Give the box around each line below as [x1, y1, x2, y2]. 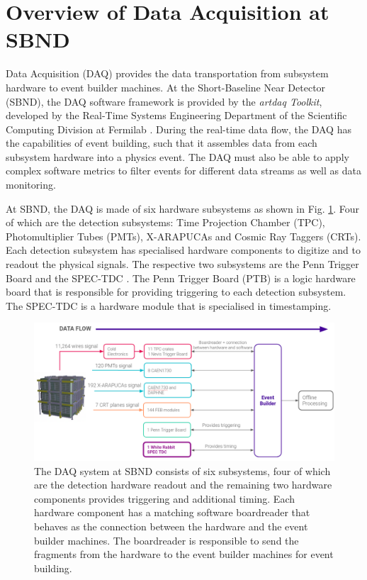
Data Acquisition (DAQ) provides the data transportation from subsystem [6, 66, 329, 81]
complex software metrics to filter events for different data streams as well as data [6, 163, 361, 178]
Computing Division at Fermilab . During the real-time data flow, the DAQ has [6, 121, 351, 136]
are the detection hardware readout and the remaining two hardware [34, 477, 332, 492]
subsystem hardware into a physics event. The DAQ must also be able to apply [6, 149, 349, 164]
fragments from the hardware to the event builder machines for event [34, 547, 334, 562]
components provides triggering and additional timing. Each [34, 491, 295, 506]
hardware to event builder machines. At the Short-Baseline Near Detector [6, 79, 326, 94]
